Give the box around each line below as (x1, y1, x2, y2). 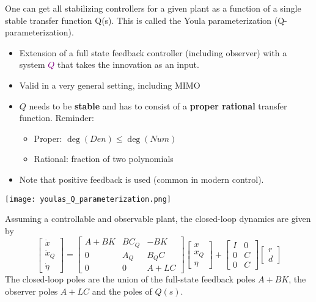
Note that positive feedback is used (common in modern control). (19, 172, 264, 185)
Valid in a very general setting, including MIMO (19, 78, 200, 91)
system (19, 58, 45, 71)
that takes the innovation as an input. (57, 58, 199, 71)
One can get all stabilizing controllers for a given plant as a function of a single (5, 2, 301, 14)
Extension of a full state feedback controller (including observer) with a (19, 46, 287, 59)
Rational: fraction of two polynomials (34, 152, 174, 165)
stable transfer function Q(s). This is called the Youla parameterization (5, 13, 272, 26)
